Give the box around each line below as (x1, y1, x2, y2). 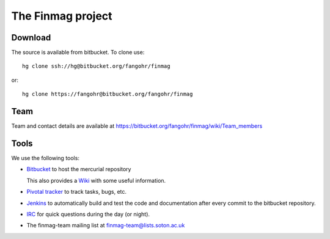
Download (11, 32, 51, 43)
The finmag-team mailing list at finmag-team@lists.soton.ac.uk (26, 222, 185, 229)
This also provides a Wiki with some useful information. (26, 177, 166, 184)
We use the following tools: (11, 155, 79, 162)
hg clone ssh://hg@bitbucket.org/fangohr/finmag (22, 63, 170, 70)
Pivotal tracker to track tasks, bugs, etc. (26, 188, 127, 196)
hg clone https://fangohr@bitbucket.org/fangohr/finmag (22, 90, 193, 98)
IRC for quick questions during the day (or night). (26, 211, 150, 218)
